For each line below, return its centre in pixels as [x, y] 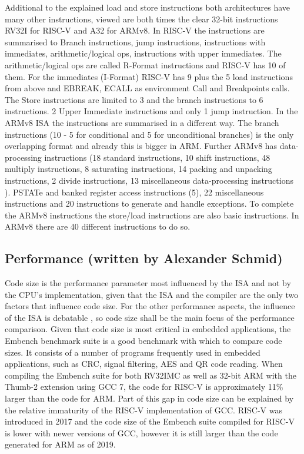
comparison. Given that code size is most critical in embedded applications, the [148, 329]
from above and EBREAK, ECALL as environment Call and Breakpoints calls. [147, 88]
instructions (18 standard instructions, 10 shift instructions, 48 [157, 157]
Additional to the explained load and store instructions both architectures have [148, 7]
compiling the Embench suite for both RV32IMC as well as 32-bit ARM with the [151, 375]
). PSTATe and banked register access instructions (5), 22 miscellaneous [134, 192]
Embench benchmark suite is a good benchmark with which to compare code [143, 341]
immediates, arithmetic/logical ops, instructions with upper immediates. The [143, 53]
